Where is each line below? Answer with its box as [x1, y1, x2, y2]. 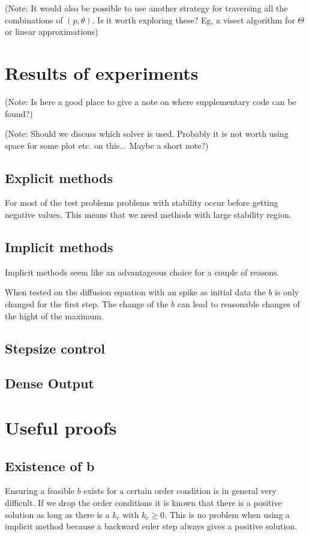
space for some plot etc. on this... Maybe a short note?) [5, 139, 209, 151]
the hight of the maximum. [5, 309, 104, 322]
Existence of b [5, 456, 95, 475]
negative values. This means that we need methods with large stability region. [5, 208, 292, 221]
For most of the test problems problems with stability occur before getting [5, 196, 278, 209]
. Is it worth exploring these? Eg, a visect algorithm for [92, 13, 295, 26]
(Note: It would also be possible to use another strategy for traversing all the [5, 2, 288, 14]
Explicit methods [5, 168, 113, 187]
